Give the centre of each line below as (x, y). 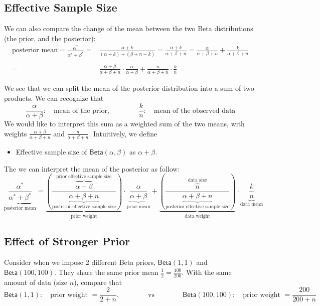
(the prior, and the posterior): (50, 38)
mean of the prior (80, 111)
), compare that (98, 282)
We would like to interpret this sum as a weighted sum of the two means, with (124, 124)
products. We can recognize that (54, 98)
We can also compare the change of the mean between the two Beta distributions (129, 28)
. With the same (207, 272)
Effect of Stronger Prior (67, 241)
